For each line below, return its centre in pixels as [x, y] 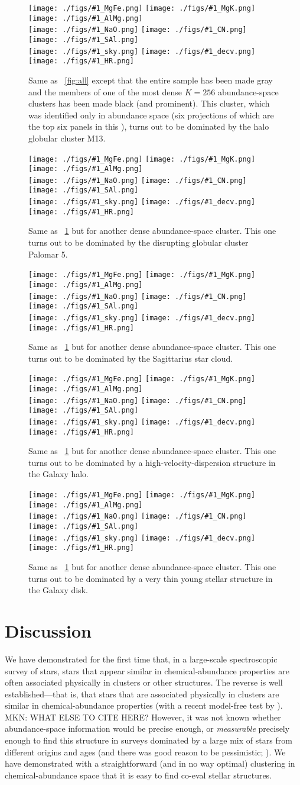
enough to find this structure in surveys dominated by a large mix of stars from [149, 740]
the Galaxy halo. [59, 474]
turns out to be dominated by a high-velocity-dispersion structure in [152, 462]
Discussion [48, 630]
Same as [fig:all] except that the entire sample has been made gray [151, 80]
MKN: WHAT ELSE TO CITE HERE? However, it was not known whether [143, 717]
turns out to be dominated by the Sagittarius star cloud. [131, 358]
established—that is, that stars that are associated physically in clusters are [142, 694]
